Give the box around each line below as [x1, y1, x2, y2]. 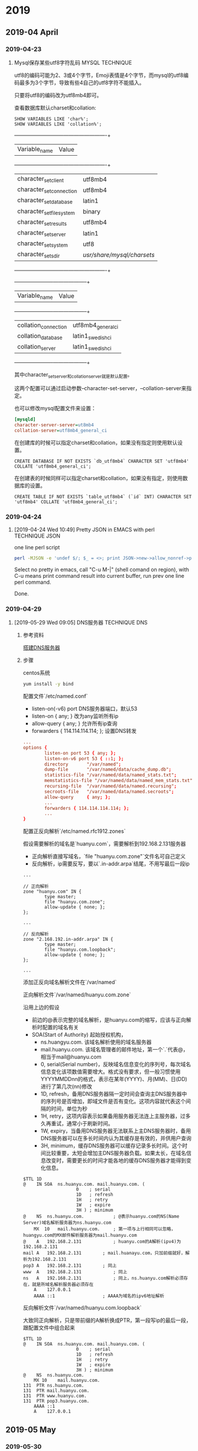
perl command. [14, 578, 51, 585]
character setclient [17, 175, 64, 184]
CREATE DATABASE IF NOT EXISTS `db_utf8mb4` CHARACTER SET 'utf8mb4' [14, 458, 190, 464]
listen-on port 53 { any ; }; [44, 750, 116, 756]
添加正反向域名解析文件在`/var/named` [22, 979, 117, 986]
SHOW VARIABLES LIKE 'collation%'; [14, 121, 102, 127]
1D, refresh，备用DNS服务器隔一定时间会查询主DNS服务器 [40, 1090, 182, 1098]
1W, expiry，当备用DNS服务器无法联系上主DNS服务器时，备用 [40, 1127, 191, 1134]
